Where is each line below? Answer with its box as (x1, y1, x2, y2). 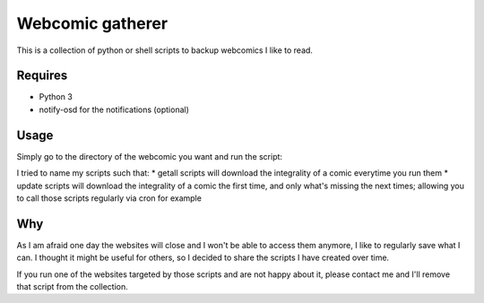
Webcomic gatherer (16, 13, 169, 33)
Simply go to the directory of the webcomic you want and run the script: (16, 151, 282, 161)
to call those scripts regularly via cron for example (16, 193, 202, 203)
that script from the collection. (16, 281, 129, 291)
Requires (16, 68, 68, 83)
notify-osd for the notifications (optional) (39, 104, 190, 115)
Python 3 (39, 91, 73, 102)
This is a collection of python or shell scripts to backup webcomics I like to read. (16, 45, 314, 56)
